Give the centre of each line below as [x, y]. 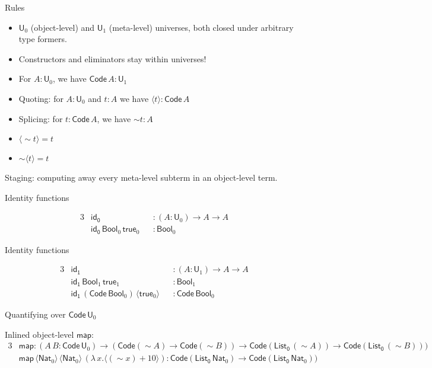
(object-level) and [63, 27]
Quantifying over [35, 314]
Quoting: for [41, 98]
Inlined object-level [39, 334]
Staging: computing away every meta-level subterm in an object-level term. [141, 177]
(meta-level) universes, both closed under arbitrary [201, 27]
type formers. [43, 39]
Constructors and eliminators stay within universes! [112, 58]
